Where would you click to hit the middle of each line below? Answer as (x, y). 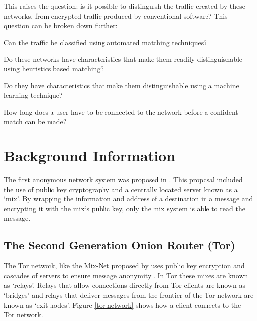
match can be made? (35, 121)
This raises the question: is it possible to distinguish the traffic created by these (125, 6)
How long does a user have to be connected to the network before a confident (121, 111)
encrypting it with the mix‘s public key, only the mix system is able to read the (125, 208)
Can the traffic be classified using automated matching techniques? (105, 42)
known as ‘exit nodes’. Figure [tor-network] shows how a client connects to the (123, 304)
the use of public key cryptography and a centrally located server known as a (121, 189)
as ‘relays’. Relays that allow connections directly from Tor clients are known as (125, 285)
